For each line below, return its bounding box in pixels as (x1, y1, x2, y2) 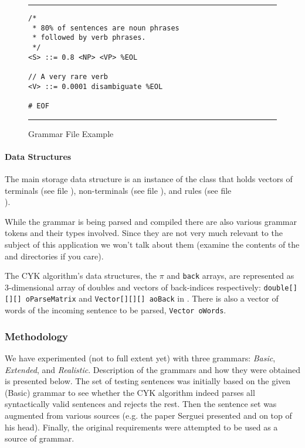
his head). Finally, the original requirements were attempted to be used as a (5, 420, 278, 433)
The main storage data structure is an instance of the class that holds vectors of (5, 172, 293, 184)
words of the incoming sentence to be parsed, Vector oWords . (5, 304, 226, 316)
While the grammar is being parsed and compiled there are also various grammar (5, 215, 297, 227)
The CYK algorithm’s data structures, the (5, 269, 157, 282)
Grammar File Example (28, 127, 114, 139)
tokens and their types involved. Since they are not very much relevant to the (5, 227, 283, 239)
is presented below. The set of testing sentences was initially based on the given (5, 375, 291, 387)
